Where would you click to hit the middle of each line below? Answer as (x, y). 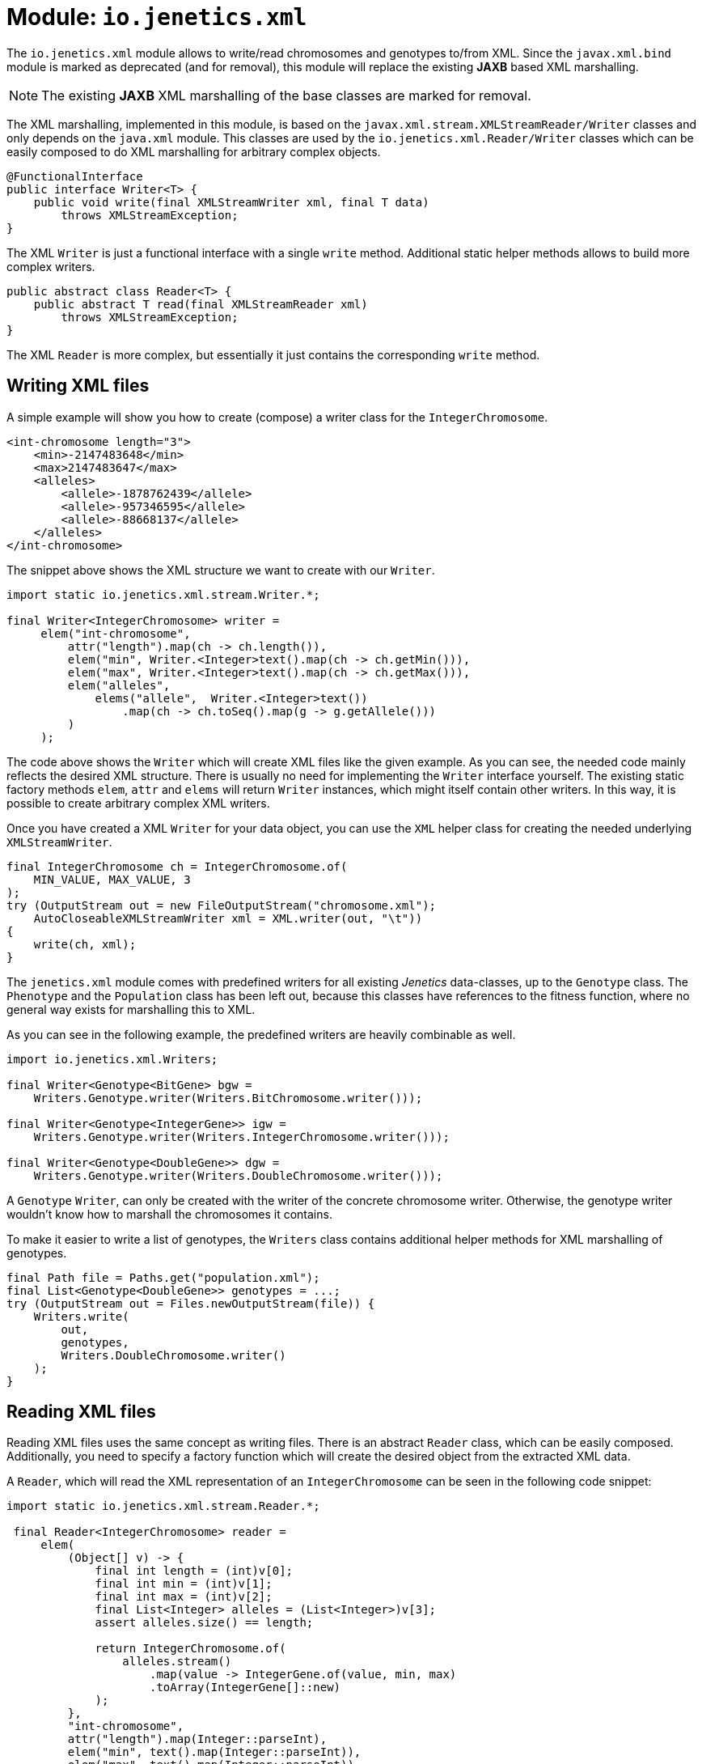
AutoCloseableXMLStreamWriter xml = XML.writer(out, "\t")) (228, 918)
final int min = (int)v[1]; (184, 1584)
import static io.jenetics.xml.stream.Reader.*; (163, 1506)
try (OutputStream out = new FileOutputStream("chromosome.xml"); (222, 905)
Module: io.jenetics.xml (157, 17)
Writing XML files (78, 386)
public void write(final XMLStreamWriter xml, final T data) (231, 202)
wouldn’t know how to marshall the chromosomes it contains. (169, 1214)
